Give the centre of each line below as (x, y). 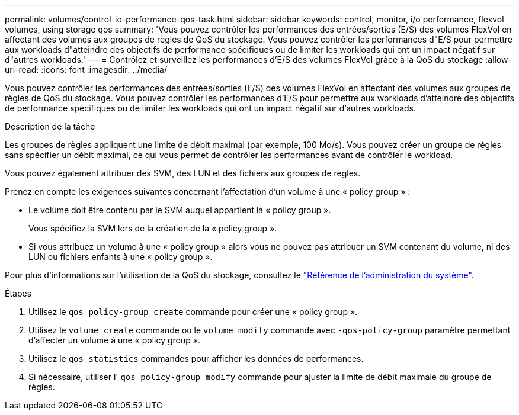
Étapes (18, 293)
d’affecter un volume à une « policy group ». (114, 340)
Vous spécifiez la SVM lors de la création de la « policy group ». (153, 228)
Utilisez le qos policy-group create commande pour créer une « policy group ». (193, 312)
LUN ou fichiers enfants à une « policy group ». (121, 257)
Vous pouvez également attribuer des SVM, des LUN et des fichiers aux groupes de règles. (183, 173)
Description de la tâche (50, 126)
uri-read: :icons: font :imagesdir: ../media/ (86, 70)
